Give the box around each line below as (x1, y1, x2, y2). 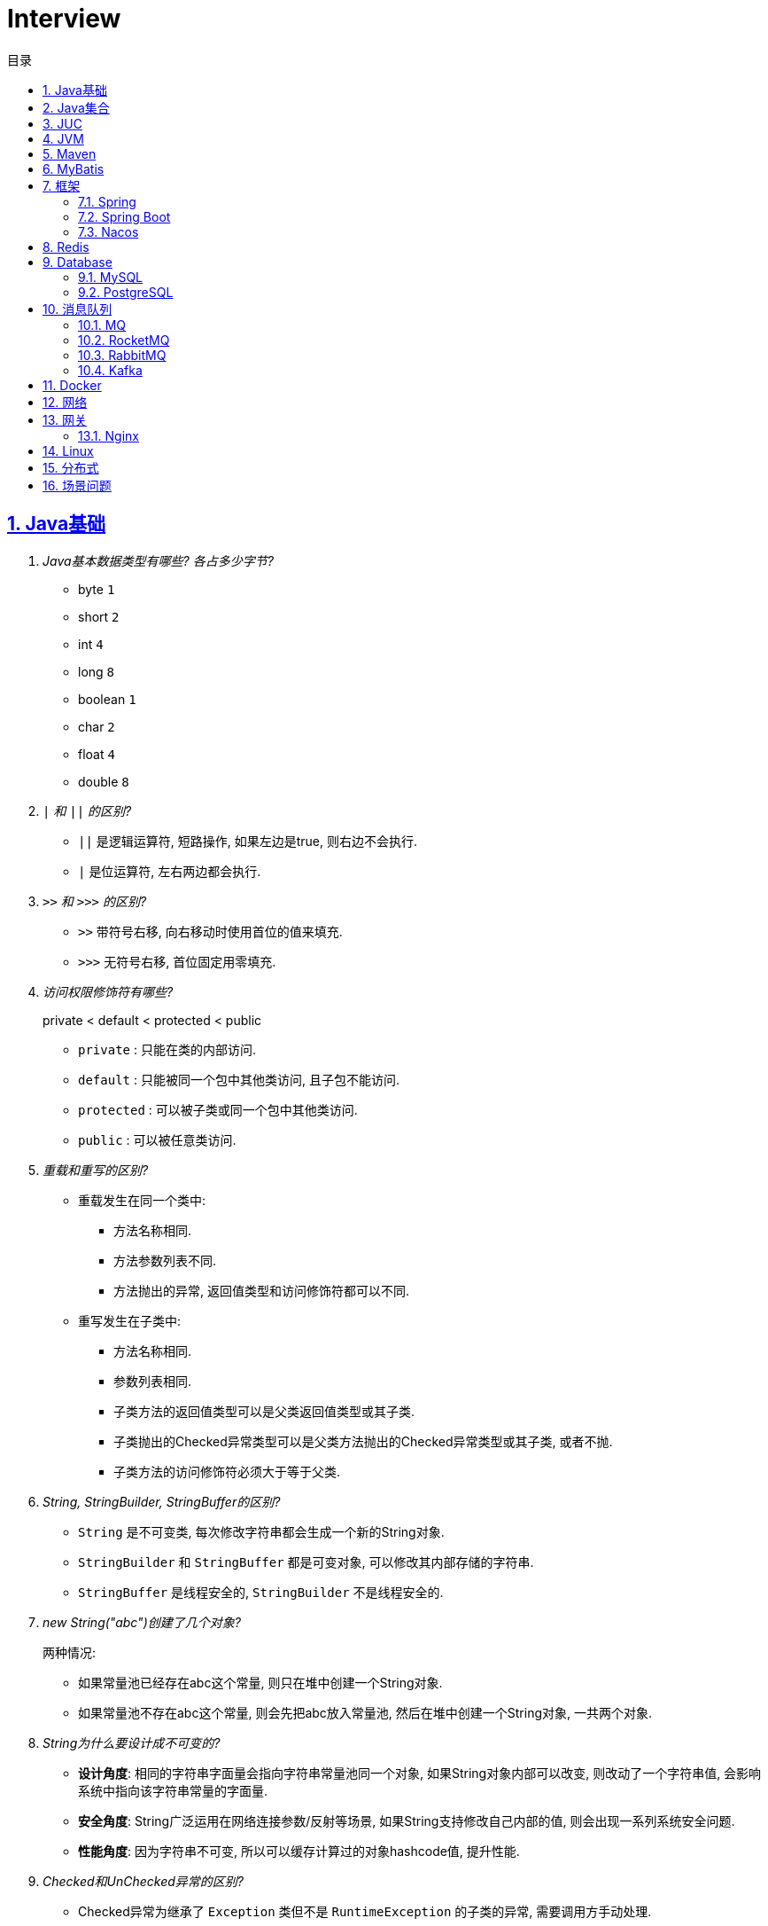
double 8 (78, 773, 129, 789)
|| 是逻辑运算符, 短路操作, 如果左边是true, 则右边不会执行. (78, 833, 418, 849)
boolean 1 (78, 691, 136, 707)
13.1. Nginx (78, 427, 139, 443)
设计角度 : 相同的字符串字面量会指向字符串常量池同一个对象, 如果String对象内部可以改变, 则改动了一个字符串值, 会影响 (78, 1765, 762, 1781)
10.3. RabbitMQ (78, 347, 167, 363)
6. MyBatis (43, 160, 105, 176)
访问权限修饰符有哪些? (43, 983, 174, 999)
